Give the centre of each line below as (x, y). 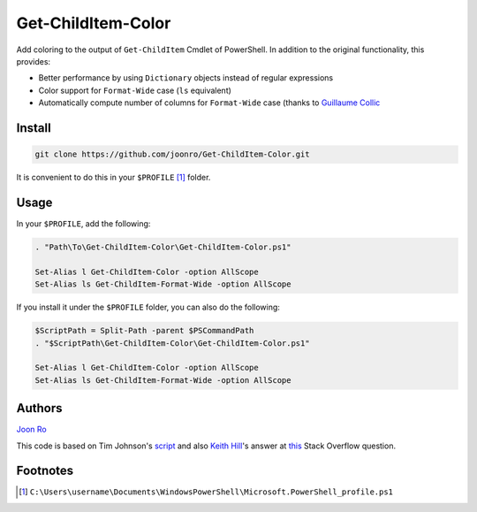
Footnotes (45, 471)
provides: (34, 61)
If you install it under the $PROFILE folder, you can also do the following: (148, 307)
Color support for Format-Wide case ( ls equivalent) (135, 90)
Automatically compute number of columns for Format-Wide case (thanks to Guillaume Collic (209, 103)
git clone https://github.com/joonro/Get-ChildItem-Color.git (172, 154)
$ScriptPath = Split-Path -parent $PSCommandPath (144, 331)
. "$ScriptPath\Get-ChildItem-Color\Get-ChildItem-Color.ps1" (172, 343)
